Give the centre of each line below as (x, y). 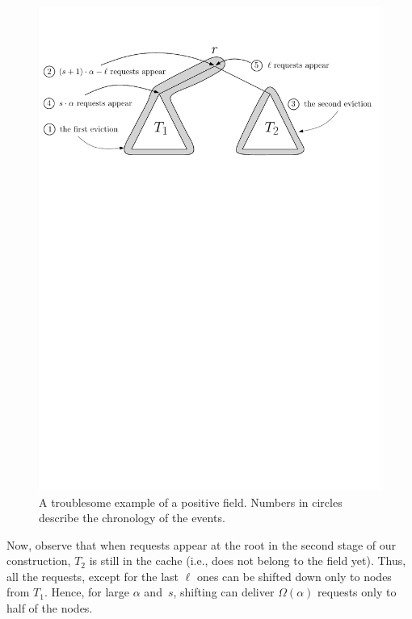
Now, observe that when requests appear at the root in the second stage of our (201, 544)
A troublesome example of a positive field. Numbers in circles (191, 502)
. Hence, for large (87, 592)
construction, (39, 560)
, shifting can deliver (224, 592)
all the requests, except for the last (93, 576)
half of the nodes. (50, 608)
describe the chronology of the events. (132, 518)
